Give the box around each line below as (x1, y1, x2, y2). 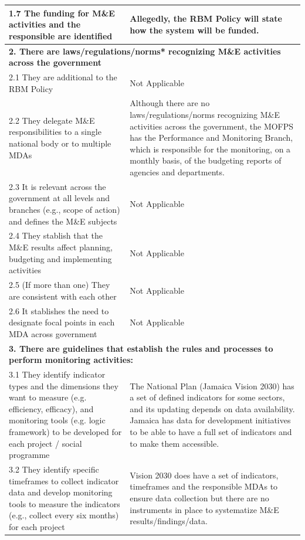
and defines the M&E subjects (9, 215, 117, 227)
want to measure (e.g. (9, 391, 87, 403)
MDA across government (9, 327, 97, 339)
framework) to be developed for (9, 425, 122, 437)
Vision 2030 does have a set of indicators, (130, 468, 279, 481)
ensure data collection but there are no (130, 491, 269, 504)
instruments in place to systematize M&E (130, 503, 279, 515)
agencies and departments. (130, 165, 225, 178)
